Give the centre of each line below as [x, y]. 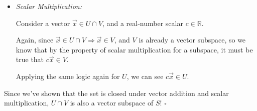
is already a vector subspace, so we [192, 40]
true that [30, 59]
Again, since [35, 40]
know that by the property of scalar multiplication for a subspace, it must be [134, 49]
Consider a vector [43, 23]
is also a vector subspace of [112, 103]
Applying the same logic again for [68, 76]
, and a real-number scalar [143, 23]
